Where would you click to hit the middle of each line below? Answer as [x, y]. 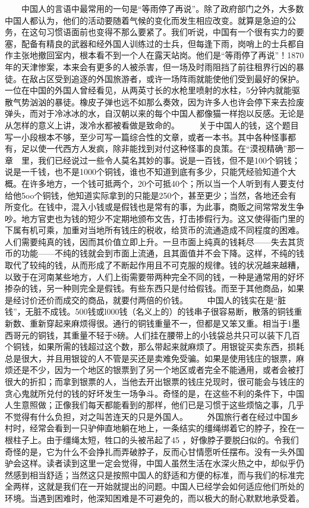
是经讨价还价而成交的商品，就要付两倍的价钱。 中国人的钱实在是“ [141, 300]
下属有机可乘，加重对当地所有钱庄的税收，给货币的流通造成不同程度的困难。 [154, 230]
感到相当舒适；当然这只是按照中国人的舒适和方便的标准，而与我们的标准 [154, 474]
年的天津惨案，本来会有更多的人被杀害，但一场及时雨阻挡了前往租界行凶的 [150, 66]
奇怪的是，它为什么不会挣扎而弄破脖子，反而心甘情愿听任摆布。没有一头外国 [154, 451]
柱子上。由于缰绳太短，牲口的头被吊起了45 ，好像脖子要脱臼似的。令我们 [156, 439]
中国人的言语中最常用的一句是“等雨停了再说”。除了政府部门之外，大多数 [163, 8]
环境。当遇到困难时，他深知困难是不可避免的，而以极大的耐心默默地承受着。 [154, 498]
